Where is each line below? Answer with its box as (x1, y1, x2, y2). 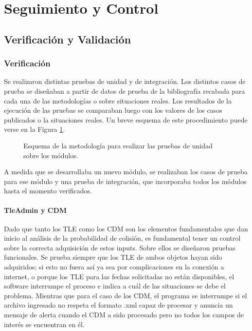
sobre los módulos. (23, 150, 78, 160)
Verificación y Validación (4, 31, 131, 46)
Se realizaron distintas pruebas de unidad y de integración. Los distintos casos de (4, 76, 246, 86)
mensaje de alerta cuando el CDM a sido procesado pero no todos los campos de (4, 310, 244, 320)
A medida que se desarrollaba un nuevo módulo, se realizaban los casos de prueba (4, 166, 248, 177)
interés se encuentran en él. (4, 319, 85, 329)
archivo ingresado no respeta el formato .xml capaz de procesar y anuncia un (4, 300, 233, 310)
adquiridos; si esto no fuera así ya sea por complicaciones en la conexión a (4, 262, 224, 272)
